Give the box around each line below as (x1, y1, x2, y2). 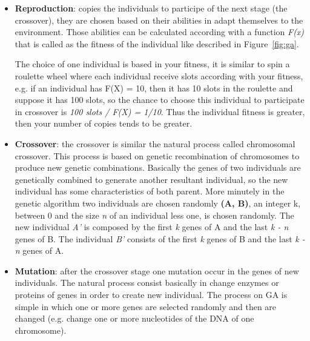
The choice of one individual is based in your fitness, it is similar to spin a (15, 58, 290, 70)
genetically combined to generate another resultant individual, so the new (15, 173, 288, 185)
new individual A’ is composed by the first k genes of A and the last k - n (15, 220, 289, 233)
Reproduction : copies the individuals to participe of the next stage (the (15, 2, 288, 14)
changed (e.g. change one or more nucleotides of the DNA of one (15, 312, 254, 325)
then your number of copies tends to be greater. (15, 117, 193, 130)
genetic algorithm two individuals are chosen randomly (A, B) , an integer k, (15, 196, 301, 209)
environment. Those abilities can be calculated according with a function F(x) (15, 25, 305, 38)
